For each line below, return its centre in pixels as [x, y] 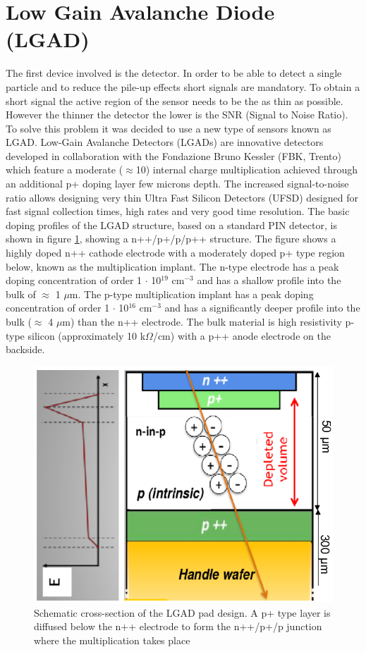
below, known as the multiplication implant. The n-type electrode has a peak [172, 266]
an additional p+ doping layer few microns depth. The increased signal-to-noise [177, 184]
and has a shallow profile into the [269, 280]
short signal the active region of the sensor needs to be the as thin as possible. [175, 100]
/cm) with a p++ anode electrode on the [242, 335]
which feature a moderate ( [65, 170]
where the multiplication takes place [112, 640]
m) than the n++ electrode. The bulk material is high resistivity [202, 321]
